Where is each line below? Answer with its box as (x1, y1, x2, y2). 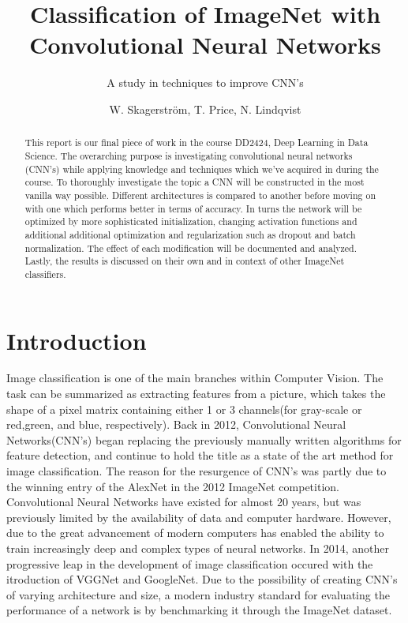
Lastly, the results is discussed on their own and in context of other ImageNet (24, 254, 345, 268)
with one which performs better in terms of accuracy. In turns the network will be (24, 201, 362, 215)
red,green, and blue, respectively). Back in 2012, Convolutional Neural (6, 416, 346, 433)
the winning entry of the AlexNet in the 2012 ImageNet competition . (6, 478, 339, 494)
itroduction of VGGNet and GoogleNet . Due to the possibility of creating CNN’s (6, 571, 398, 587)
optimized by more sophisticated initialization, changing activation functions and (24, 215, 357, 228)
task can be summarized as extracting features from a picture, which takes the (6, 385, 386, 402)
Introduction (6, 324, 147, 356)
